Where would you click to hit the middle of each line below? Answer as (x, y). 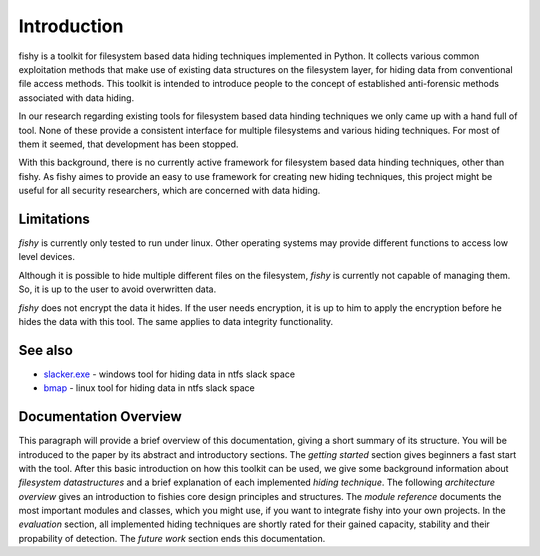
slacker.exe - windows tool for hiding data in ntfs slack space (169, 374)
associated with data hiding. (76, 97)
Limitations (54, 218)
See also (46, 350)
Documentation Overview (100, 416)
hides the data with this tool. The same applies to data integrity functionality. (176, 321)
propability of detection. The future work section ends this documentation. (172, 538)
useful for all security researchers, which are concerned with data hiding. (169, 191)
